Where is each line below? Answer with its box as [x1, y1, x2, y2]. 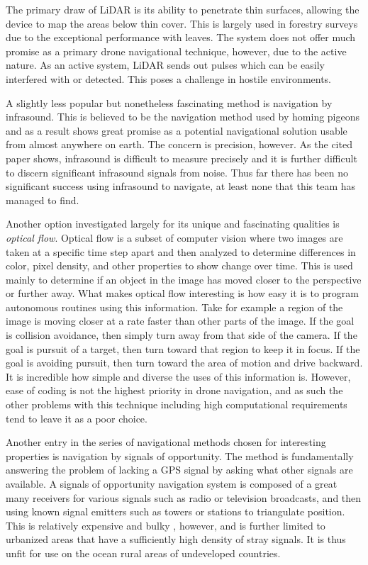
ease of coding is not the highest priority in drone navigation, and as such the [6, 383, 343, 398]
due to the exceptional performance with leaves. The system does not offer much [6, 30, 356, 45]
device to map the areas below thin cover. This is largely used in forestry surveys [6, 16, 358, 30]
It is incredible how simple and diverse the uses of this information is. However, [6, 369, 351, 384]
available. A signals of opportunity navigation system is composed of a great [6, 476, 338, 491]
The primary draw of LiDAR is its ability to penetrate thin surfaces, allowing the [6, 2, 359, 16]
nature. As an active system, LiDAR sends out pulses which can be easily [6, 57, 325, 72]
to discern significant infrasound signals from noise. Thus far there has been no [6, 164, 349, 179]
